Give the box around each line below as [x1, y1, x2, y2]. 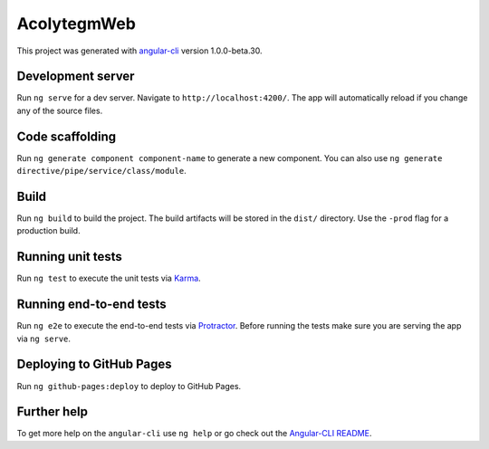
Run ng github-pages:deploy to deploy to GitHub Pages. [16, 380, 242, 391]
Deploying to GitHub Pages [16, 357, 172, 372]
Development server [16, 69, 135, 84]
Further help [16, 404, 89, 420]
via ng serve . [16, 333, 72, 344]
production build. [16, 225, 81, 236]
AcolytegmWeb [16, 14, 136, 33]
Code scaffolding [16, 129, 117, 144]
